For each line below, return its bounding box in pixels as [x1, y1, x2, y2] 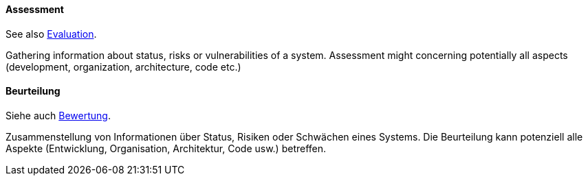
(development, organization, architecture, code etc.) [6, 60, 241, 73]
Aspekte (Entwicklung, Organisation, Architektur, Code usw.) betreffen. [6, 142, 327, 154]
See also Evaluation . [6, 27, 97, 40]
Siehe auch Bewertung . [6, 109, 111, 121]
